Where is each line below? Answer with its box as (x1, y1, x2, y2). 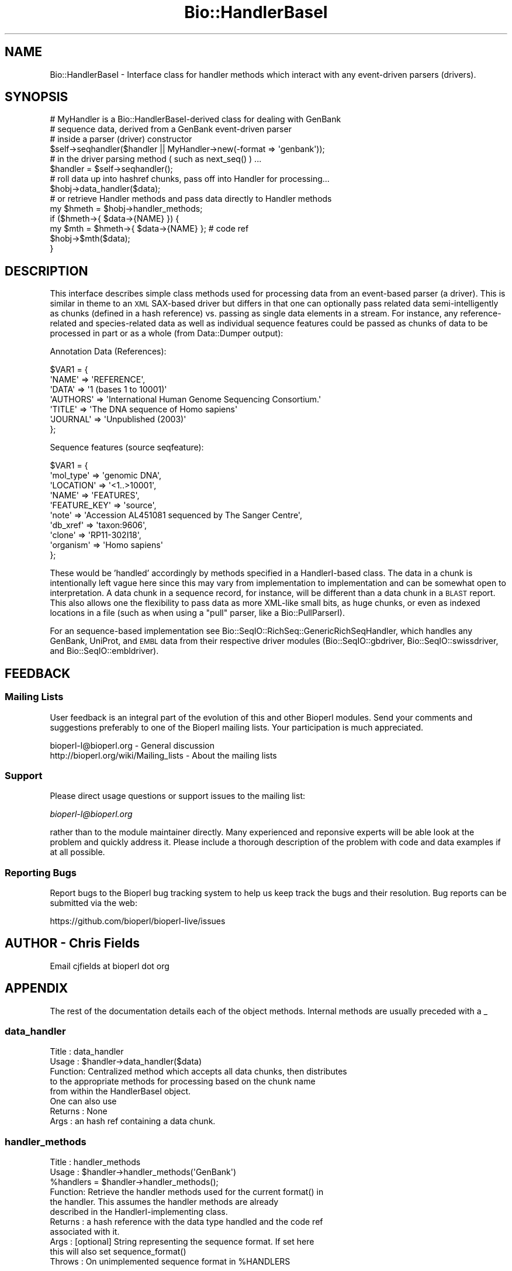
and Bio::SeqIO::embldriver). (50, 646, 159, 656)
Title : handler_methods (50, 1157, 141, 1167)
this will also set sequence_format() (50, 1246, 186, 1257)
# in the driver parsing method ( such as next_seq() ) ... (50, 154, 262, 164)
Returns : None (50, 1106, 108, 1117)
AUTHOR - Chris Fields (5, 936, 140, 951)
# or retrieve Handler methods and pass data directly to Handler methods (50, 194, 332, 204)
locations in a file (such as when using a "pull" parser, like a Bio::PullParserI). (50, 608, 345, 618)
